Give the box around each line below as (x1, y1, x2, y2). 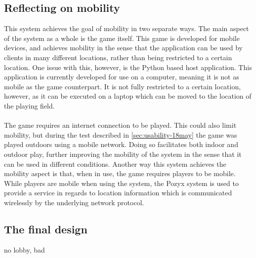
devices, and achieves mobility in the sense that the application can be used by (4, 42, 243, 53)
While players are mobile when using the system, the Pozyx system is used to (4, 178, 239, 188)
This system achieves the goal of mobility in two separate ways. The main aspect (4, 23, 249, 34)
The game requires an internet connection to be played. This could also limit (4, 120, 237, 130)
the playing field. (4, 100, 55, 111)
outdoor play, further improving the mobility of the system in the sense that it (4, 148, 242, 159)
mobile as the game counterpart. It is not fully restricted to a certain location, (4, 81, 241, 91)
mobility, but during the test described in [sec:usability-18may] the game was (4, 129, 237, 140)
